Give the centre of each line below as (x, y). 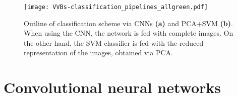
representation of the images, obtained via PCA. (98, 53)
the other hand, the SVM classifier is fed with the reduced (114, 42)
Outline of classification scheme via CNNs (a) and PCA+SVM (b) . (128, 23)
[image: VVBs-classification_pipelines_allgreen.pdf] (116, 7)
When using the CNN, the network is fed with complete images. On (129, 33)
